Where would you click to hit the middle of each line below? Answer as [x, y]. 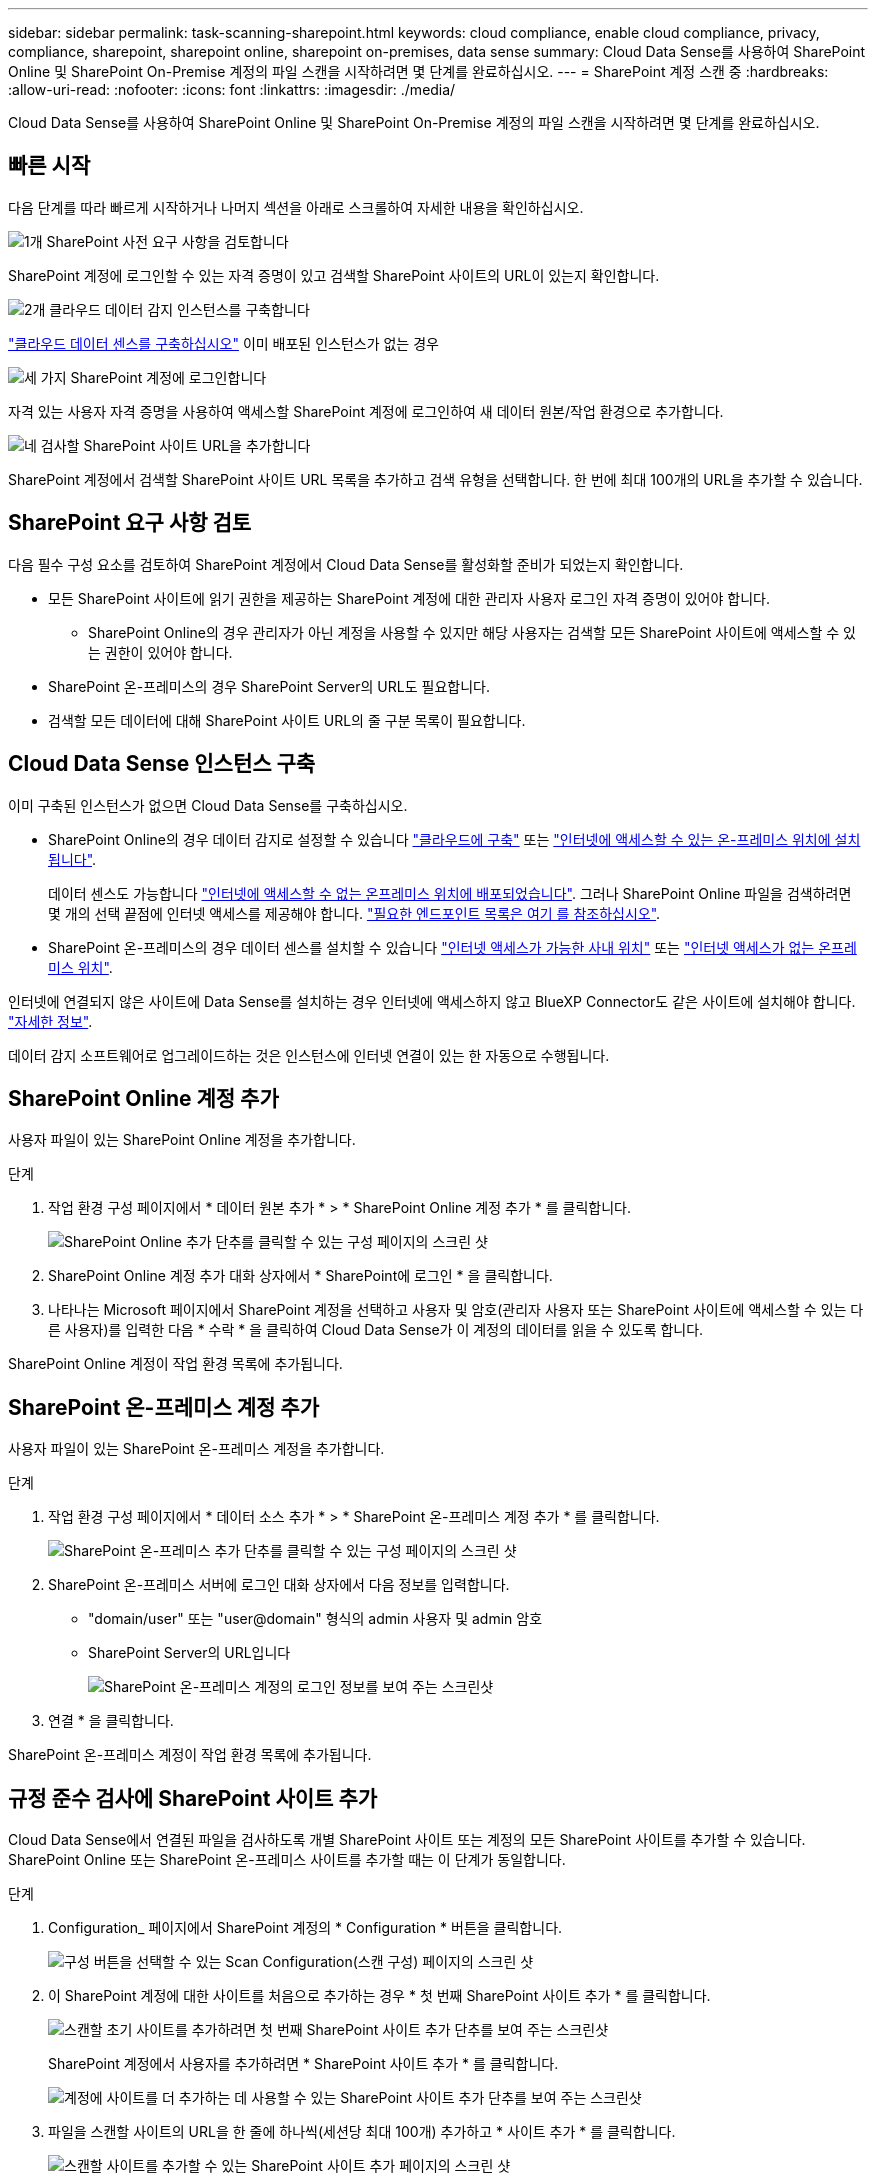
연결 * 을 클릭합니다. [111, 1721]
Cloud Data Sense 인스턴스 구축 [162, 764]
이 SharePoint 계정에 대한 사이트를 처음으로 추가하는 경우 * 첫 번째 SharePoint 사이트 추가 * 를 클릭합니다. [379, 1996]
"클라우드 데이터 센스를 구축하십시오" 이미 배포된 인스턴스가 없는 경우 [223, 343]
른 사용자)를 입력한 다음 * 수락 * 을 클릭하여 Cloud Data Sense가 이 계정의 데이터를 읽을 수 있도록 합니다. [376, 1330]
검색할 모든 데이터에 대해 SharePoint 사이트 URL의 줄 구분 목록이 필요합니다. [287, 720]
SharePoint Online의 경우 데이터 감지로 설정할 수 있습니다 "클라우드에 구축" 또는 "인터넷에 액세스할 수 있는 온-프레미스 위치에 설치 [454, 839]
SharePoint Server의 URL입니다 [189, 1653]
